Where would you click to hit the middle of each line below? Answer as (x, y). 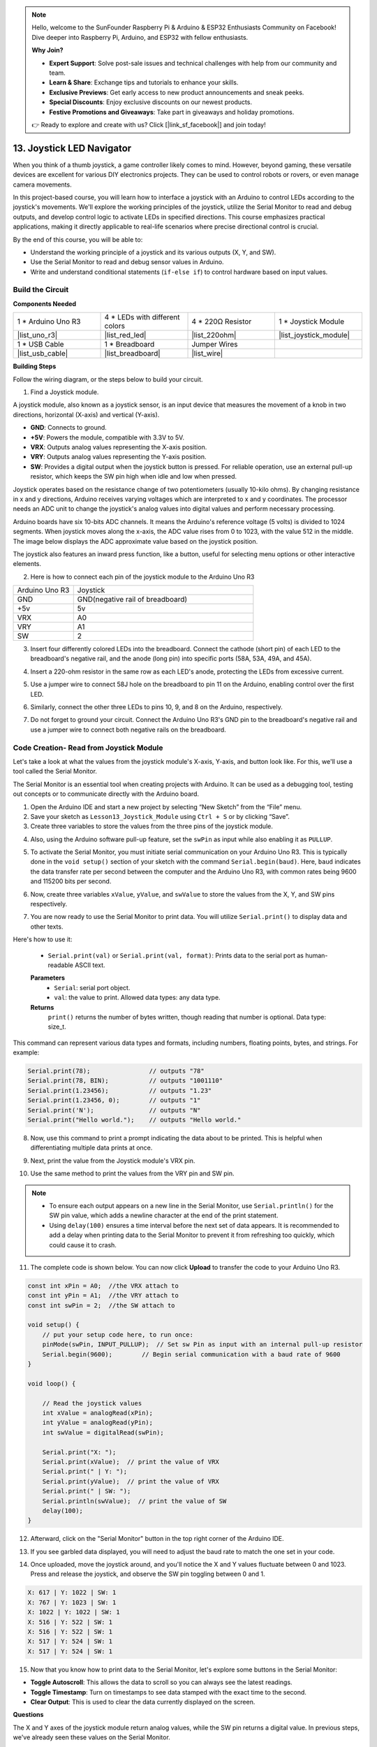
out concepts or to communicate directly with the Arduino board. (106, 794)
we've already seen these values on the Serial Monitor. (91, 1737)
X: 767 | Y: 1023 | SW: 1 (72, 1602)
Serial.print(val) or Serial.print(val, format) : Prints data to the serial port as (176, 955)
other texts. (47, 927)
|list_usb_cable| (43, 354)
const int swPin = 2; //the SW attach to (101, 1305)
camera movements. (43, 184)
